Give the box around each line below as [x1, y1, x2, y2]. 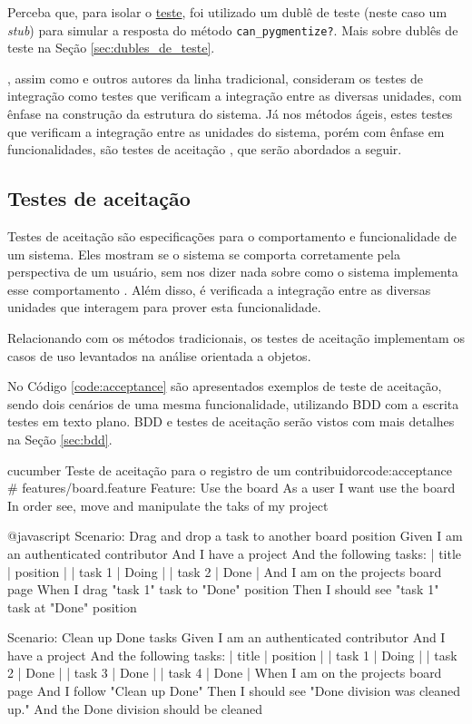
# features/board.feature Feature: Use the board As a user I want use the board [7, 478, 456, 497]
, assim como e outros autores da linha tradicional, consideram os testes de [7, 68, 424, 87]
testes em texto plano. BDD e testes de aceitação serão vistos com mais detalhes [7, 412, 455, 431]
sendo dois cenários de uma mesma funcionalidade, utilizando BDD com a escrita [7, 394, 459, 413]
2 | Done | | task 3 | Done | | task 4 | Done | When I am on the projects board [7, 663, 442, 682]
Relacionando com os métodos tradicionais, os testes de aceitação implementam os [7, 328, 465, 347]
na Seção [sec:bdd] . [7, 429, 113, 448]
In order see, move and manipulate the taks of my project [7, 495, 329, 514]
